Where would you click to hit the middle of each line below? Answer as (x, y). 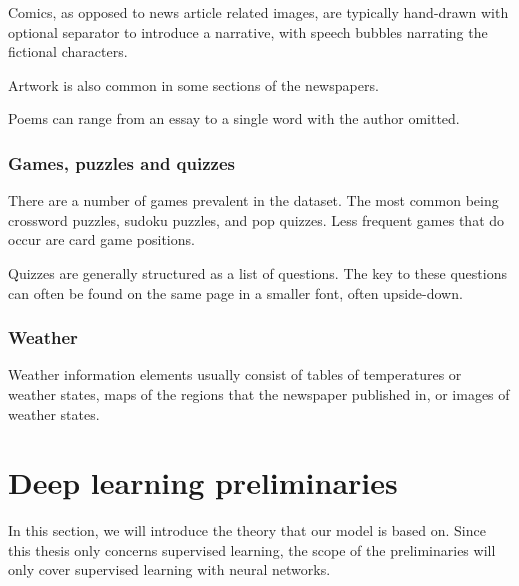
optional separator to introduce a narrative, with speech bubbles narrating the (248, 31)
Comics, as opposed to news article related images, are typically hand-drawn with (258, 12)
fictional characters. (68, 51)
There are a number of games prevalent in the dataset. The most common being (253, 200)
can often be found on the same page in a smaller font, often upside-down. (235, 292)
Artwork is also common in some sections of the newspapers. (193, 84)
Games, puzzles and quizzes (121, 162)
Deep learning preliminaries (203, 482)
